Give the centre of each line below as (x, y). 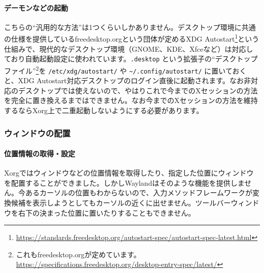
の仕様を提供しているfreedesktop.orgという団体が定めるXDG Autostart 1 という (132, 38)
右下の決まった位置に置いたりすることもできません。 (107, 212)
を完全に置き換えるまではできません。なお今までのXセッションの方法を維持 (131, 100)
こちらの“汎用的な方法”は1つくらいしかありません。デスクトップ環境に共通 (130, 27)
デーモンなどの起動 (36, 7)
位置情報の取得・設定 (40, 153)
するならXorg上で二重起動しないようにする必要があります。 (104, 110)
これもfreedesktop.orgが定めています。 (78, 254)
